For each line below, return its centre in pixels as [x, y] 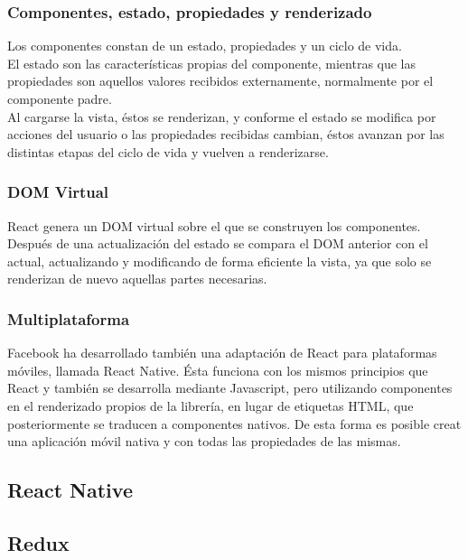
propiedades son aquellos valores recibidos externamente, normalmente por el [220, 81]
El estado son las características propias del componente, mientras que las [212, 63]
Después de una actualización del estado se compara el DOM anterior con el [218, 243]
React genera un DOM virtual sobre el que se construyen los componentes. [214, 225]
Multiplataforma [69, 318]
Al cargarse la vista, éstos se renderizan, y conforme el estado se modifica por [222, 116]
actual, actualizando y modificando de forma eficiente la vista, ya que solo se [220, 261]
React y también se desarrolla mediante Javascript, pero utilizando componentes [230, 388]
